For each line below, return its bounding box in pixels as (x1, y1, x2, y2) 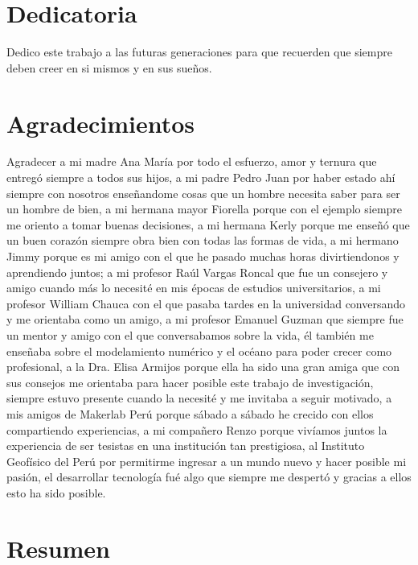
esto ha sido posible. (6, 484, 106, 501)
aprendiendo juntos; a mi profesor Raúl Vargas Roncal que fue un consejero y (6, 263, 388, 280)
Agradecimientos (6, 106, 195, 139)
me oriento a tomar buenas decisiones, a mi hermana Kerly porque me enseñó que (6, 216, 410, 233)
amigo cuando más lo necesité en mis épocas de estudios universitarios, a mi (6, 279, 381, 296)
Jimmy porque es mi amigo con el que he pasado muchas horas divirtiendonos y (6, 248, 400, 264)
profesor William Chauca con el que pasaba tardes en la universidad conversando (6, 295, 406, 311)
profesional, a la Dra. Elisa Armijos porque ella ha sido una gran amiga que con (6, 358, 400, 375)
